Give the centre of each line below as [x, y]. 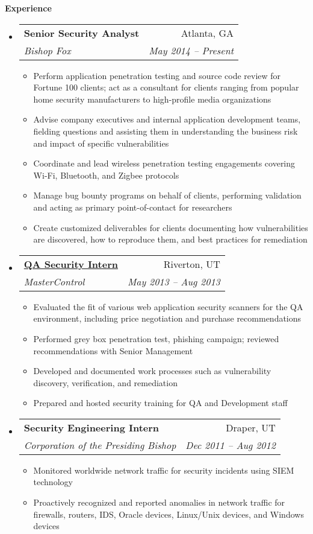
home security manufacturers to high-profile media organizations [152, 99]
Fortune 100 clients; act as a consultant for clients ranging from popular [166, 87]
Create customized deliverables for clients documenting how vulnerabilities [171, 227]
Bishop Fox [47, 50]
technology [53, 482]
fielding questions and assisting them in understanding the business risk [166, 131]
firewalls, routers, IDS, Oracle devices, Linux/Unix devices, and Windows [169, 514]
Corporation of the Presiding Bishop [100, 445]
